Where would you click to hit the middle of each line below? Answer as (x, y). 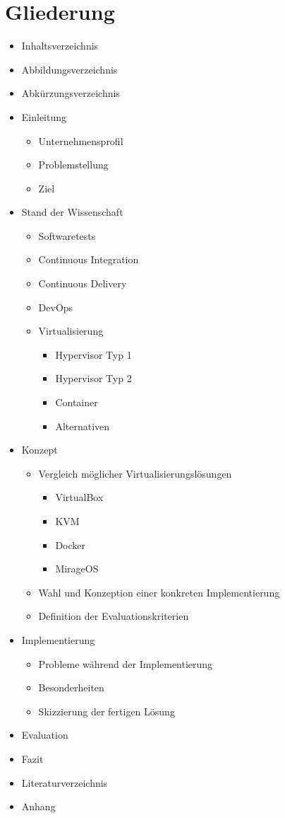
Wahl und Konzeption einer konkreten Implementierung (159, 592)
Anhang (38, 806)
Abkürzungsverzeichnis (71, 93)
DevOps (56, 307)
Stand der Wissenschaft (72, 212)
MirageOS (77, 569)
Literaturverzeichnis (65, 782)
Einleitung (44, 116)
